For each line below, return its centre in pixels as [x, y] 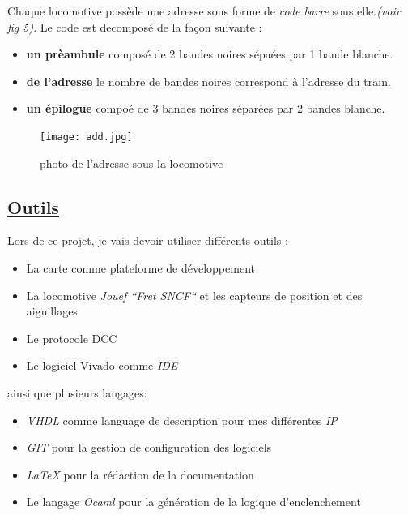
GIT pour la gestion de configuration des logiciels [149, 447]
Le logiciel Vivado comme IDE [102, 365]
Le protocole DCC [72, 338]
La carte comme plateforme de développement [140, 268]
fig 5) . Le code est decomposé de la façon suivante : [135, 26]
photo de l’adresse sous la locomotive [132, 163]
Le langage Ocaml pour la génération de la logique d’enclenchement [193, 502]
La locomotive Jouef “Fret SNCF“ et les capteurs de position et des [194, 295]
